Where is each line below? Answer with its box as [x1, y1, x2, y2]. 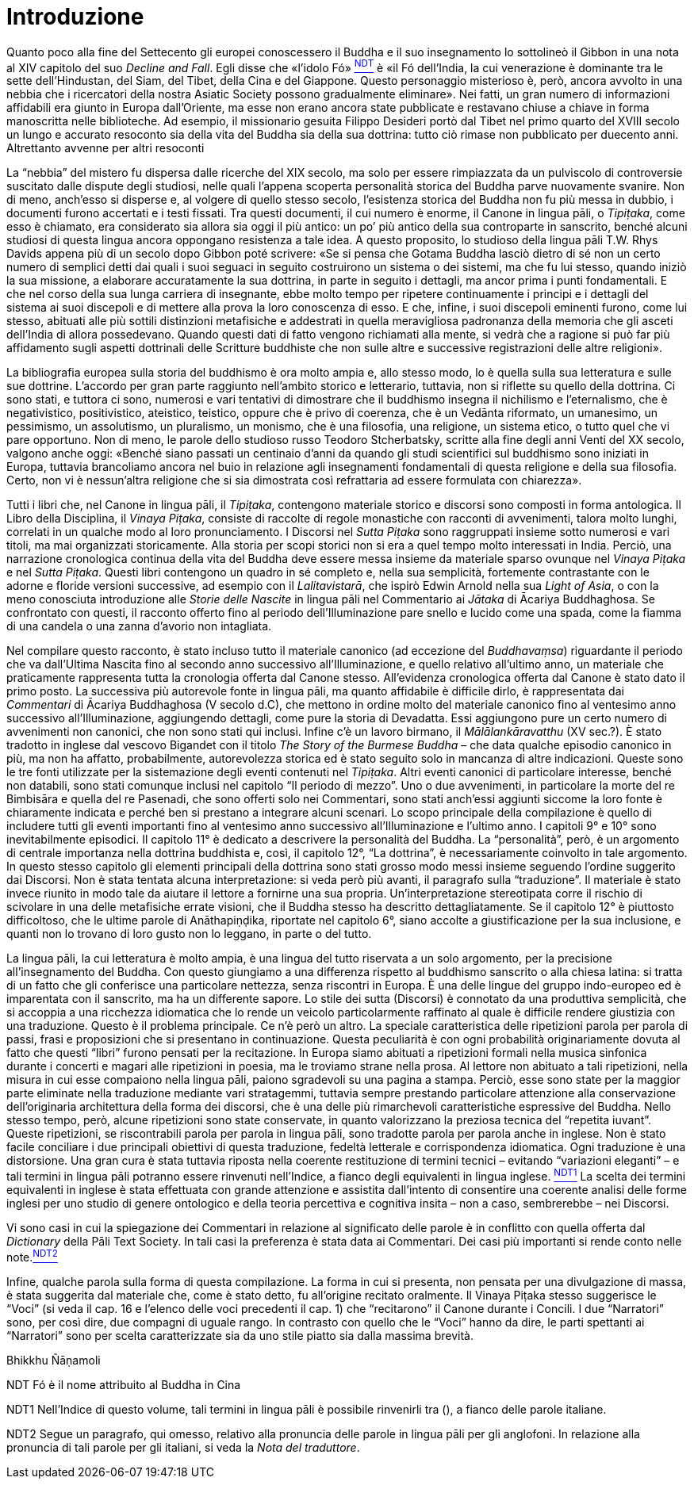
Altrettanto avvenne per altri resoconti [6, 141, 205, 155]
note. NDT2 [6, 1248, 58, 1264]
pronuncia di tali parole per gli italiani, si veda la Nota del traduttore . [6, 1440, 360, 1454]
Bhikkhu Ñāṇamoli [6, 1353, 101, 1367]
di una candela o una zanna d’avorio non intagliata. [6, 619, 272, 633]
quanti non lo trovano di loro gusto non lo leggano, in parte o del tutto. [6, 927, 372, 941]
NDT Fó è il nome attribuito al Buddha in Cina [6, 1377, 241, 1391]
